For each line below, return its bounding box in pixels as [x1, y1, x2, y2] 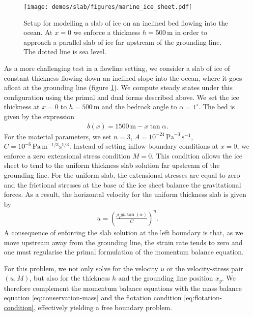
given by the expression [4, 111, 74, 121]
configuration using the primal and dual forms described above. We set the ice [4, 92, 239, 102]
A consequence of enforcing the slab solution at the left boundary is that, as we [4, 227, 243, 237]
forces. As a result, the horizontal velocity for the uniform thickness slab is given [4, 189, 247, 199]
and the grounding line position [118, 273, 213, 283]
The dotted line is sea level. [24, 46, 107, 57]
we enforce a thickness [73, 27, 141, 37]
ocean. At [24, 27, 53, 37]
